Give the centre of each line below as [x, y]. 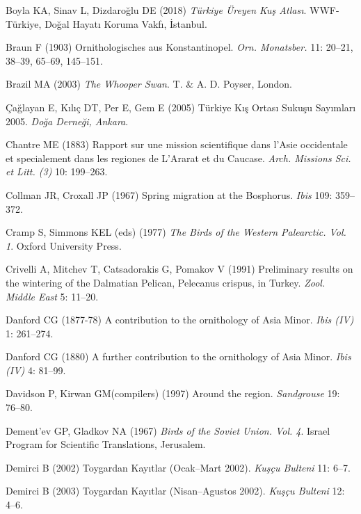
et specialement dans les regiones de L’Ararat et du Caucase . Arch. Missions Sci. [178, 158]
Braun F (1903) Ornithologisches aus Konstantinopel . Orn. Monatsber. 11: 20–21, [179, 47]
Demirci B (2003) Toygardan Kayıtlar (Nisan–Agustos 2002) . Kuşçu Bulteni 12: [175, 491]
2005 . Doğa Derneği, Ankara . [67, 121]
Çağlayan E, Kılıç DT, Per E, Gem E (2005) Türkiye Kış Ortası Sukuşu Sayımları [181, 107]
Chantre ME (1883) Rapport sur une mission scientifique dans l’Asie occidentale [177, 144]
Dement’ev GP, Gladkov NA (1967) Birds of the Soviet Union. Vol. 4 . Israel [168, 430]
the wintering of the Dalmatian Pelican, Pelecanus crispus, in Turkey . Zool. [166, 282]
